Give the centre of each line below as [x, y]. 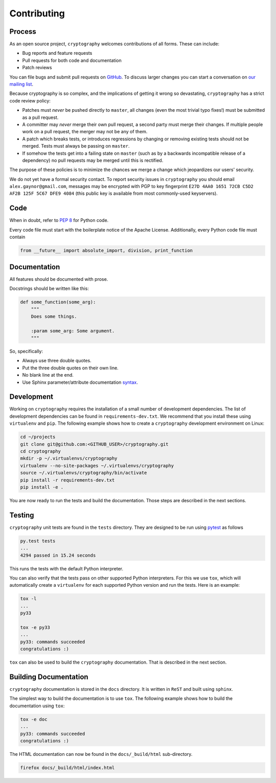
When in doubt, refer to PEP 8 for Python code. [59, 220]
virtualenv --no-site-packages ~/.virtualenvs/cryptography [97, 466]
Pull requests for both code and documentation [72, 60]
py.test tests [38, 541]
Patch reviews [37, 68]
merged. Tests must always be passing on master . [76, 146]
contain [17, 237]
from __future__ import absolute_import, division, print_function [107, 251]
